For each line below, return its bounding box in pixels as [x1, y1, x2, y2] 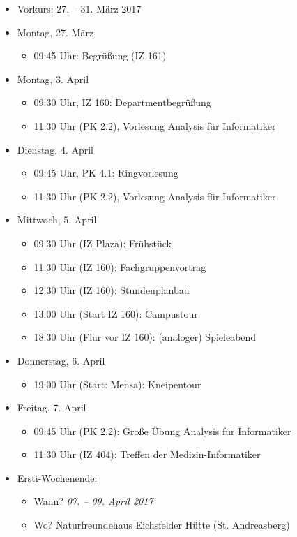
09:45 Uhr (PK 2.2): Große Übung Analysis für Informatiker [33, 423, 291, 438]
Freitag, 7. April [17, 400, 86, 415]
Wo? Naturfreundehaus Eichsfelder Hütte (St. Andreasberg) [33, 517, 290, 532]
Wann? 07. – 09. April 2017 [33, 494, 153, 508]
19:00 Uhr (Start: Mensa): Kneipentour [33, 376, 201, 391]
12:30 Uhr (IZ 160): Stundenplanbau [33, 283, 190, 297]
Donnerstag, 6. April [17, 353, 105, 367]
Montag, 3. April [17, 71, 89, 86]
